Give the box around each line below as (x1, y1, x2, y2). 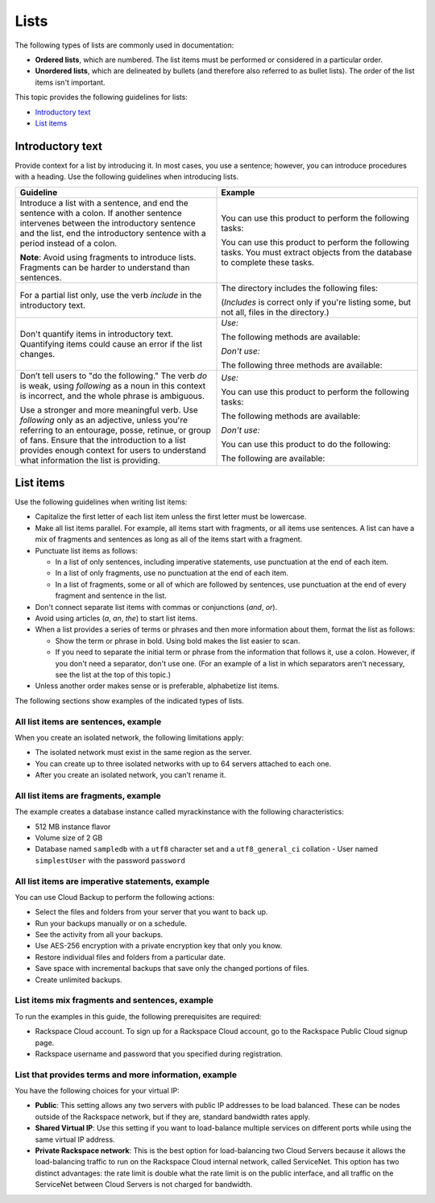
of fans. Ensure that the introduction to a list (19, 434, 186, 446)
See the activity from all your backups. (35, 930, 164, 940)
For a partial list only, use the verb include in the (19, 289, 202, 301)
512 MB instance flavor (35, 822, 111, 832)
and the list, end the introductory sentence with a (19, 227, 207, 239)
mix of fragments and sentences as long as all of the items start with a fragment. (35, 534, 303, 544)
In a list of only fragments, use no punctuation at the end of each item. (55, 568, 289, 578)
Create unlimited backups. (35, 975, 122, 985)
